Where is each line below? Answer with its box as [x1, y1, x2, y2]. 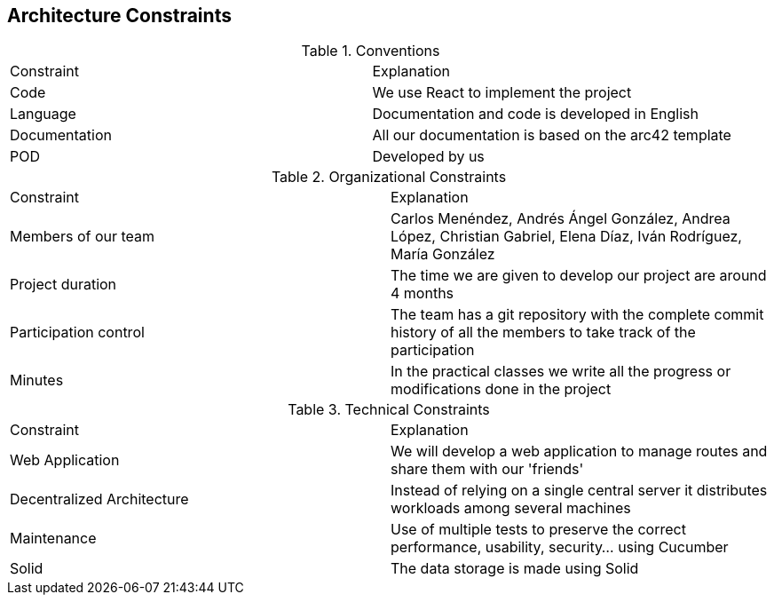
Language [10, 105, 76, 123]
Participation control [10, 323, 145, 342]
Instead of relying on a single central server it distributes [391, 481, 768, 500]
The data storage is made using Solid [391, 559, 639, 578]
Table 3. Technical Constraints [288, 400, 490, 419]
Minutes [10, 371, 64, 390]
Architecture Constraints [7, 4, 232, 27]
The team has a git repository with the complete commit [391, 305, 764, 324]
